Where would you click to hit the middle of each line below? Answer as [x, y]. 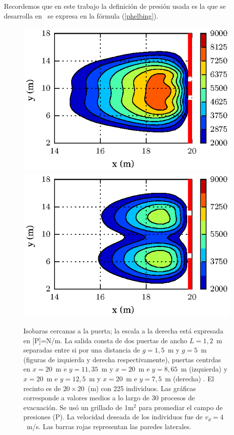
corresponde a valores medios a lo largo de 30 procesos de [109, 398]
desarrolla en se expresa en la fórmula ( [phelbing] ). [81, 15]
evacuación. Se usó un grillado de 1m [79, 407]
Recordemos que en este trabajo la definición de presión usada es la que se [115, 6]
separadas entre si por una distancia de [82, 350]
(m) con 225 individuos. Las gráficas [142, 388]
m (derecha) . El [189, 378]
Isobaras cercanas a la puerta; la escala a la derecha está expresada [124, 330]
